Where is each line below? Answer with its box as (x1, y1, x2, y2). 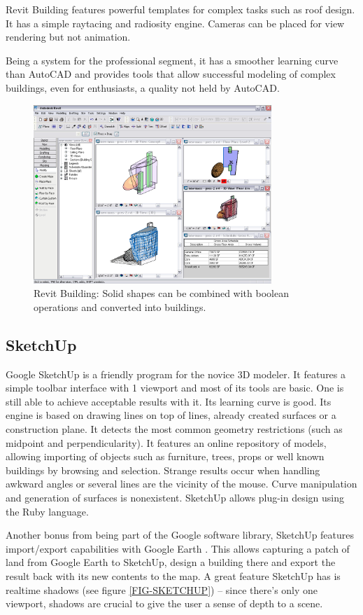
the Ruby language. (6, 504, 89, 518)
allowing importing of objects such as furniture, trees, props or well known (6, 449, 325, 464)
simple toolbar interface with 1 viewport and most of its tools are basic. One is (6, 380, 344, 395)
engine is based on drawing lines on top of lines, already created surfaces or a (6, 408, 336, 422)
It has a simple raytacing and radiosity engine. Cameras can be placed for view (6, 15, 345, 30)
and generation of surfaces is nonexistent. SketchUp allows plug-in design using (6, 490, 345, 504)
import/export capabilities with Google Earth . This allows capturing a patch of (6, 541, 350, 555)
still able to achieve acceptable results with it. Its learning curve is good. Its (6, 394, 332, 408)
